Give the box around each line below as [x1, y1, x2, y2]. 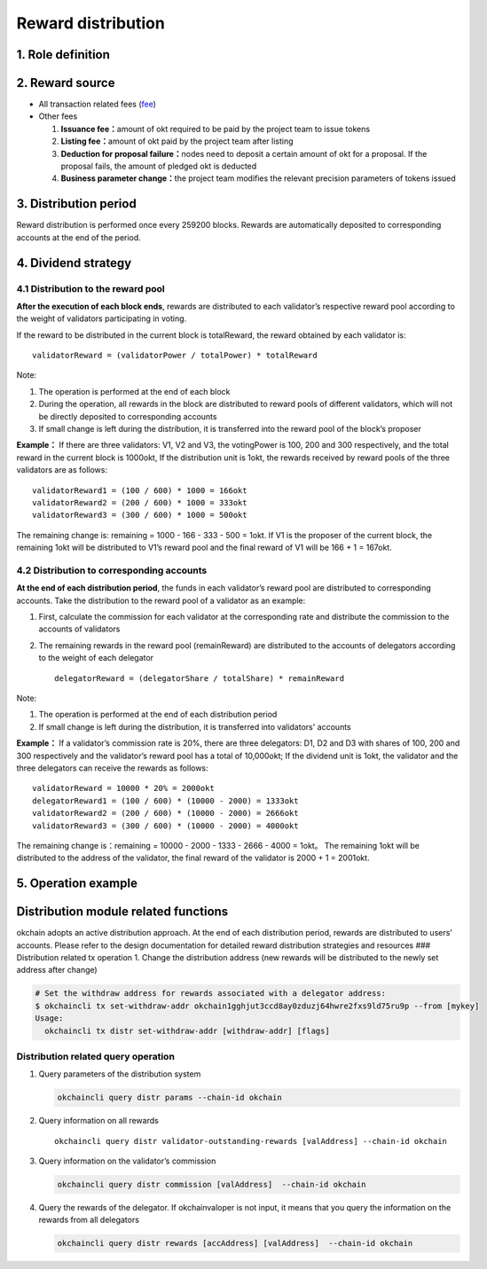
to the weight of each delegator [38, 653, 154, 663]
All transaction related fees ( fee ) [38, 98, 157, 110]
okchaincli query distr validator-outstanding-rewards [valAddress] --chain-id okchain [54, 1136, 448, 1146]
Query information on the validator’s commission [38, 1155, 216, 1166]
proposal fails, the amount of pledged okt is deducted [60, 161, 257, 172]
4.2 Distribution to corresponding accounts [16, 564, 208, 576]
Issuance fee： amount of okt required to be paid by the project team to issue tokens [60, 123, 371, 134]
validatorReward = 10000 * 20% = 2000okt [32, 783, 215, 794]
